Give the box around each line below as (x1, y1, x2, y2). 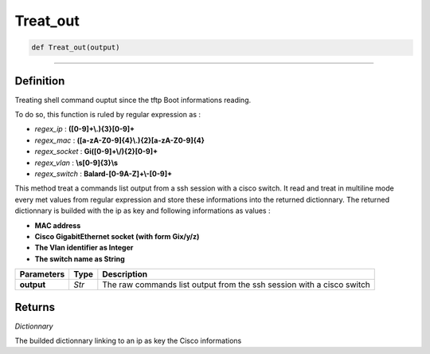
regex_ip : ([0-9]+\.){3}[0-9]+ (34, 124, 135, 134)
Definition (14, 74, 65, 88)
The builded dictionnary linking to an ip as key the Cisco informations (14, 336, 242, 346)
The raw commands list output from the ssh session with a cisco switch (102, 279, 370, 290)
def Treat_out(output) (31, 43, 120, 52)
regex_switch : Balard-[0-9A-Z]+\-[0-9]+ (34, 168, 173, 179)
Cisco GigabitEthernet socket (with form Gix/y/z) (34, 231, 200, 241)
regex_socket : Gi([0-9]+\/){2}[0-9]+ (34, 147, 158, 156)
